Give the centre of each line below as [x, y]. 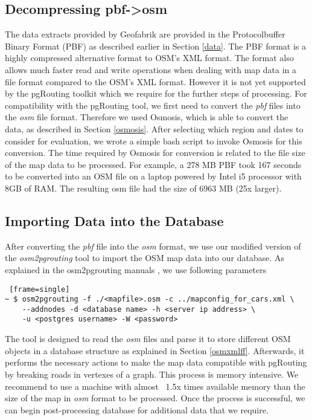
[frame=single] [40, 289]
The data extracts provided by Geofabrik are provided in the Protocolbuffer [145, 34]
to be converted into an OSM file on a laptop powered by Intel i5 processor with [153, 176]
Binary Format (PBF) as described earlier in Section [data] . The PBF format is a [156, 46]
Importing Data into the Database [114, 220]
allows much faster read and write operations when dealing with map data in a [151, 69]
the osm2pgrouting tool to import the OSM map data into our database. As [145, 258]
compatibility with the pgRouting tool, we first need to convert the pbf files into [153, 105]
